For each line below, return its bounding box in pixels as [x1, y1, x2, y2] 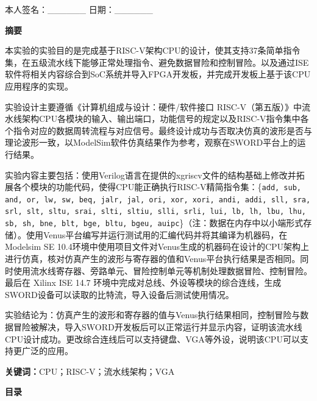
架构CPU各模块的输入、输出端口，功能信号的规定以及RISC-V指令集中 [21, 112, 301, 125]
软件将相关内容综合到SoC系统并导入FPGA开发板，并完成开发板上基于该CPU [5, 68, 311, 80]
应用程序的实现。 [5, 79, 73, 92]
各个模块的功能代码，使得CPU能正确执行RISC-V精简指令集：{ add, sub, [13, 180, 301, 193]
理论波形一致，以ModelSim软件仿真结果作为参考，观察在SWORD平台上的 [5, 136, 297, 149]
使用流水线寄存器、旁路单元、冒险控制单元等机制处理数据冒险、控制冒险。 [13, 264, 312, 277]
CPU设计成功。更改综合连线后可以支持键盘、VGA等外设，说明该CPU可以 [5, 332, 300, 345]
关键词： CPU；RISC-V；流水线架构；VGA [5, 364, 175, 377]
